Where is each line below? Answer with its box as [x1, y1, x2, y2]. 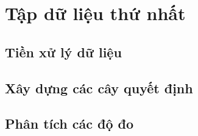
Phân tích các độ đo [5, 114, 134, 133]
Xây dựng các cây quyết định [5, 78, 193, 97]
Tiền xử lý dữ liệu [5, 42, 122, 61]
